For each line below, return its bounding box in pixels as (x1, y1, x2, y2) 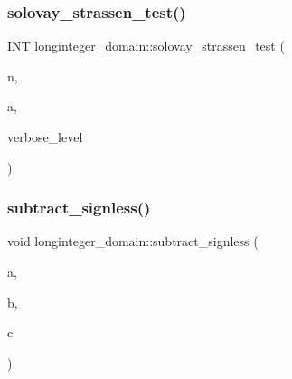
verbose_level (7, 128, 83, 146)
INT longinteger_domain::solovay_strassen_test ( (7, 36, 285, 55)
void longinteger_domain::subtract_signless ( (7, 232, 259, 251)
